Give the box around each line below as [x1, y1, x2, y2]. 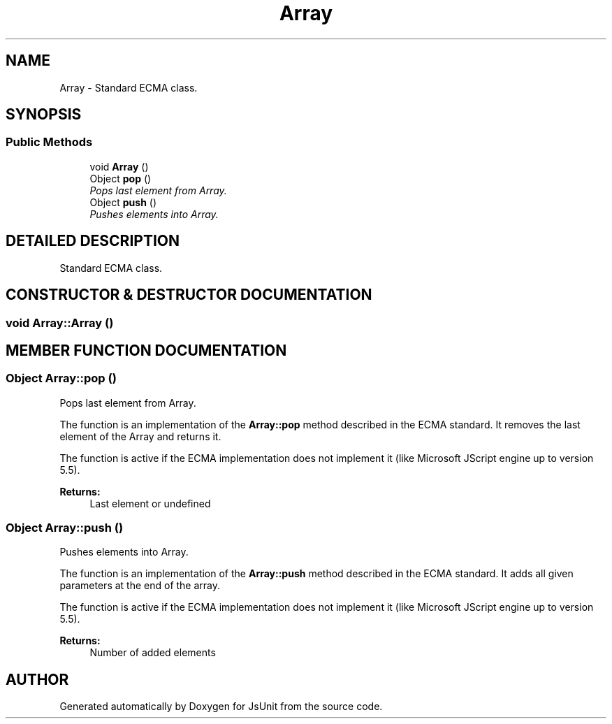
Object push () [89, 196, 157, 208]
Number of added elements [89, 646, 216, 659]
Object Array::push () [6, 521, 124, 535]
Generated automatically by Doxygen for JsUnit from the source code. [59, 700, 383, 713]
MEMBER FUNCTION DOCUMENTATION [6, 341, 287, 359]
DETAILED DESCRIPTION [6, 232, 180, 250]
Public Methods [6, 135, 93, 150]
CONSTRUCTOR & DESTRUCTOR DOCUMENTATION [6, 286, 372, 304]
